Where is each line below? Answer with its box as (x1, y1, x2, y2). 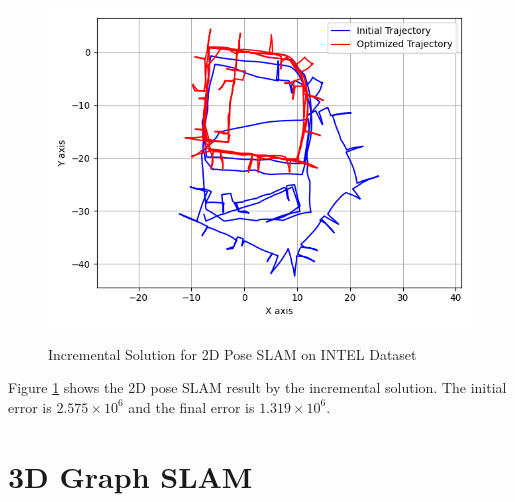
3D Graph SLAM (8, 455, 253, 496)
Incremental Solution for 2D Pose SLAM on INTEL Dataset (48, 343, 417, 364)
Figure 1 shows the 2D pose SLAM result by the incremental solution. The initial (8, 377, 507, 398)
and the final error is (128, 396, 255, 417)
